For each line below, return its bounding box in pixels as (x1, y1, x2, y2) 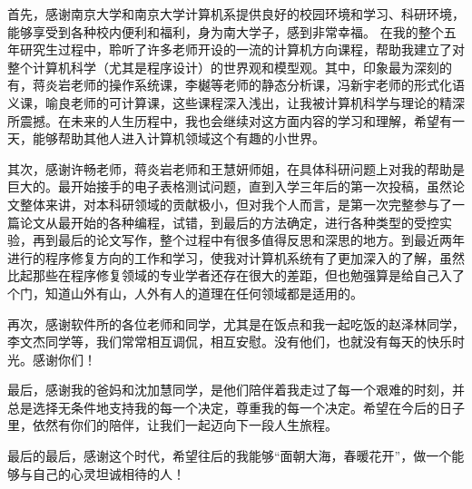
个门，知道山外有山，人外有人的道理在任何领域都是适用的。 (7, 283, 363, 302)
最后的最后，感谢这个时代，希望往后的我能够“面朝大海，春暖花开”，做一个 (7, 446, 452, 465)
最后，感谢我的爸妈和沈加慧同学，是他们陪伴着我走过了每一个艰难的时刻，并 (7, 380, 465, 399)
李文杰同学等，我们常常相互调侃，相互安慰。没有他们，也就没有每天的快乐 (7, 332, 452, 351)
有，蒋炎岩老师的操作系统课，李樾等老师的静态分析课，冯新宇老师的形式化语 (7, 75, 465, 94)
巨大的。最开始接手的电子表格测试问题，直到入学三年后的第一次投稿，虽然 (7, 177, 452, 196)
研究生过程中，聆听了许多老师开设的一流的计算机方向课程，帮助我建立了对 (19, 40, 465, 59)
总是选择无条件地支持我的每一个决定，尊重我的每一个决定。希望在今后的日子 (7, 397, 465, 416)
